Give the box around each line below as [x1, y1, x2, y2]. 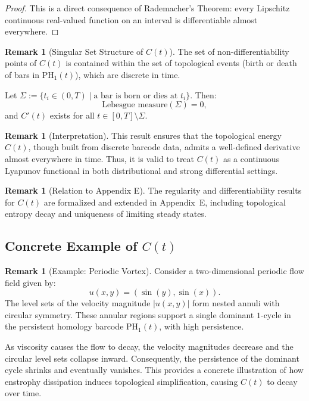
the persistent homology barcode [5, 320, 124, 332]
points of [5, 57, 37, 69]
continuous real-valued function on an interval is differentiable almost [5, 13, 258, 26]
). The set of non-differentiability [169, 45, 289, 57]
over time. [5, 387, 42, 399]
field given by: [5, 276, 56, 288]
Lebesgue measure [102, 101, 168, 110]
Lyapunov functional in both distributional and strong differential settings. [5, 164, 278, 176]
